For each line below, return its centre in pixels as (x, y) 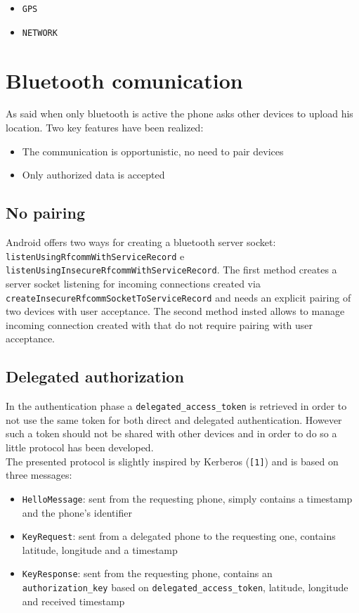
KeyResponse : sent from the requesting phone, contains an (147, 573)
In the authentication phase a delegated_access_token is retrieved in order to (176, 406)
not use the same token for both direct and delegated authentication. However (174, 419)
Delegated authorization (95, 376)
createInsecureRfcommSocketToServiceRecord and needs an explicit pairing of (178, 297)
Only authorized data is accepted (93, 175)
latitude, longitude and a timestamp (100, 549)
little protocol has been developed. (80, 447)
